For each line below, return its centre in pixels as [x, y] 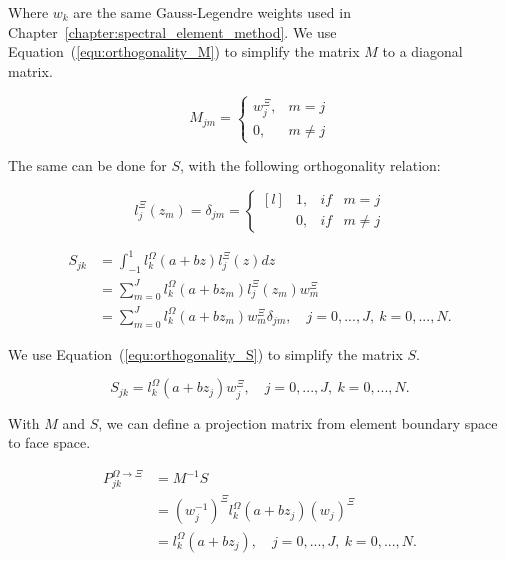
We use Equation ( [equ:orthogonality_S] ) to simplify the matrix [205, 353]
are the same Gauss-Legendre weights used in [212, 12]
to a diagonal [422, 51]
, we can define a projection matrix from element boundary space [298, 422]
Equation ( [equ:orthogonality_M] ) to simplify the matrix [184, 51]
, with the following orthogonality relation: [310, 165]
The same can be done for [87, 165]
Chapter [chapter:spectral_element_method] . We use [172, 31]
